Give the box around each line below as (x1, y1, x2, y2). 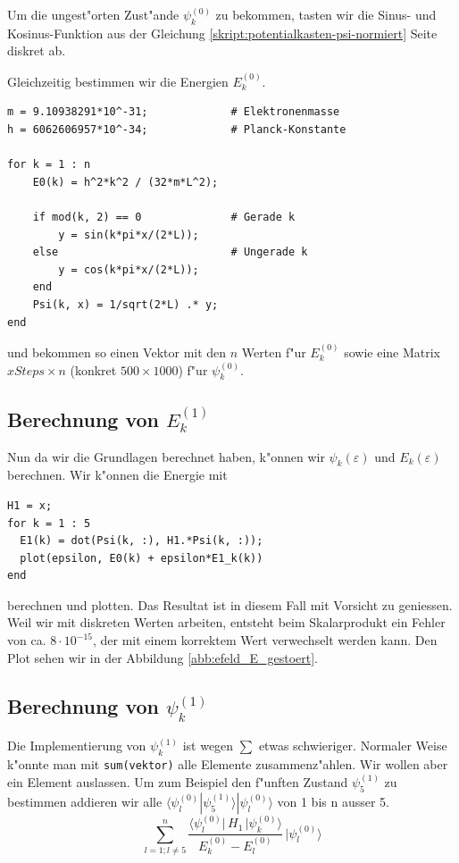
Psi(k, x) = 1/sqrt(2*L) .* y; (32, 297, 219, 311)
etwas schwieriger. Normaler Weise (258, 736, 447, 755)
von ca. (7, 631, 46, 649)
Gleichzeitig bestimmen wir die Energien (7, 71, 229, 90)
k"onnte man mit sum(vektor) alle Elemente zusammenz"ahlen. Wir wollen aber (7, 755, 448, 774)
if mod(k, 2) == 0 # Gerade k (32, 210, 296, 223)
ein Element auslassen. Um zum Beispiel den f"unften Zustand (7, 773, 348, 792)
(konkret (70, 360, 117, 379)
